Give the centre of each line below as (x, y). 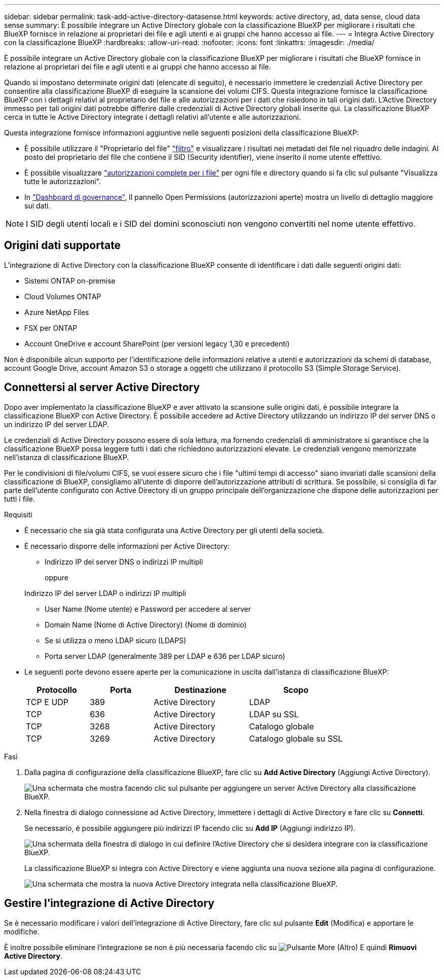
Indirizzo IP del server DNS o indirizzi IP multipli (124, 562)
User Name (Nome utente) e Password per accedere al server (148, 609)
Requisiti (18, 514)
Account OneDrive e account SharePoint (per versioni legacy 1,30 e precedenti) (157, 343)
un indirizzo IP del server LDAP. (57, 424)
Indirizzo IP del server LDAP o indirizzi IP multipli (105, 593)
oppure (57, 577)
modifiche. (22, 931)
